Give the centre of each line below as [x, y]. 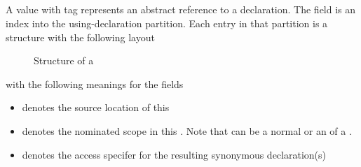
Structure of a [64, 60]
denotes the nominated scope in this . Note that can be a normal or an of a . [187, 130]
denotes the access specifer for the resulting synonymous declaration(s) [174, 154]
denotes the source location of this [96, 107]
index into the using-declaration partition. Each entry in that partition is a [167, 23]
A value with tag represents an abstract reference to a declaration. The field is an [181, 9]
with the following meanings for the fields [95, 83]
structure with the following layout [80, 37]
